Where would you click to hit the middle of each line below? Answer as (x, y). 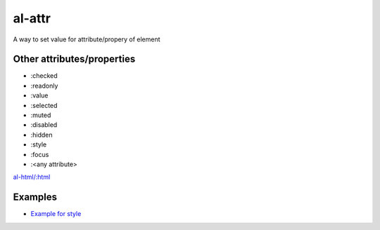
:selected (44, 105)
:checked (44, 76)
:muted (41, 115)
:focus (40, 154)
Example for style (56, 214)
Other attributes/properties (74, 59)
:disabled (44, 125)
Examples (35, 197)
